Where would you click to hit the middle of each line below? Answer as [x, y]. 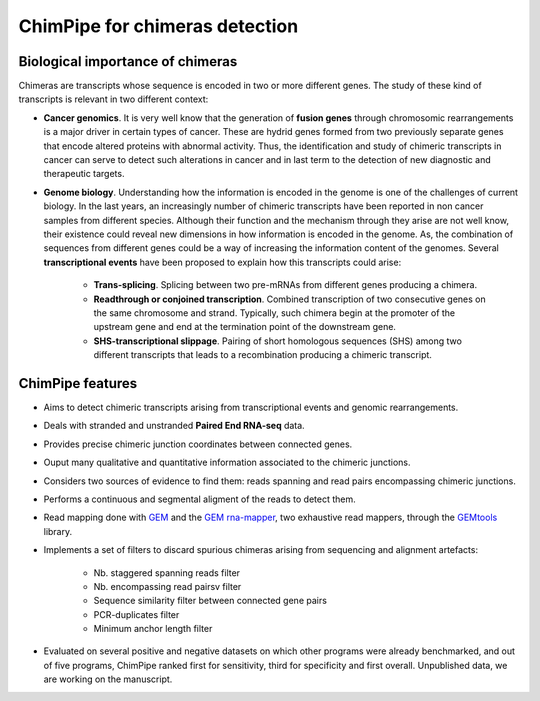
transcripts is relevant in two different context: [113, 99]
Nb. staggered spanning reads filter [166, 572]
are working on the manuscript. [108, 679]
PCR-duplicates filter [136, 614]
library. [58, 531]
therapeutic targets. [84, 174]
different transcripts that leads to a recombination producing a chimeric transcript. [262, 355]
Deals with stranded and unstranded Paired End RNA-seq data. [174, 426]
